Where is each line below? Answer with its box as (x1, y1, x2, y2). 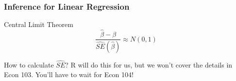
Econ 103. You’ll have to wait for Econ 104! (4, 69, 134, 79)
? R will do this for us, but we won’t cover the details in (65, 60, 233, 70)
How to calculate (4, 60, 54, 70)
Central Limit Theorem (4, 19, 73, 29)
